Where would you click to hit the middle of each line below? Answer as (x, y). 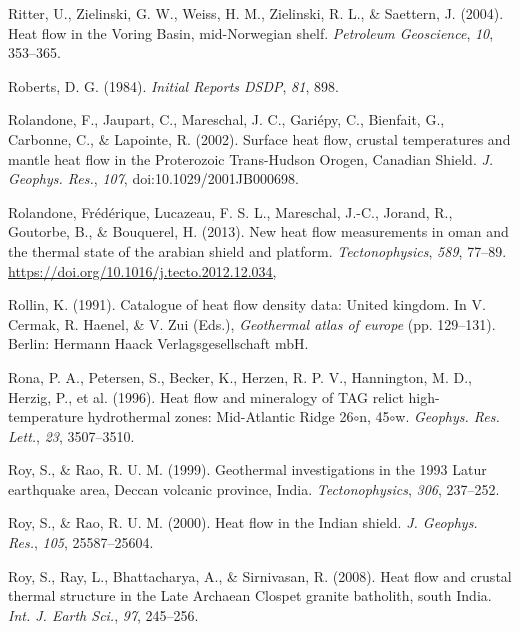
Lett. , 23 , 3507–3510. (71, 435)
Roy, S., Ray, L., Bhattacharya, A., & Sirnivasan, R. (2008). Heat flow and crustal (260, 575)
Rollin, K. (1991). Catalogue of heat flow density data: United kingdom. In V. (247, 304)
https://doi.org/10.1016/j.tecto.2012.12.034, (142, 270)
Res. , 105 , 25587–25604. (81, 542)
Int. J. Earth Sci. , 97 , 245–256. (103, 614)
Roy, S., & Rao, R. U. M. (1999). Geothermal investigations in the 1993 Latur (247, 469)
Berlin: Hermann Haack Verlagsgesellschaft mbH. (158, 343)
